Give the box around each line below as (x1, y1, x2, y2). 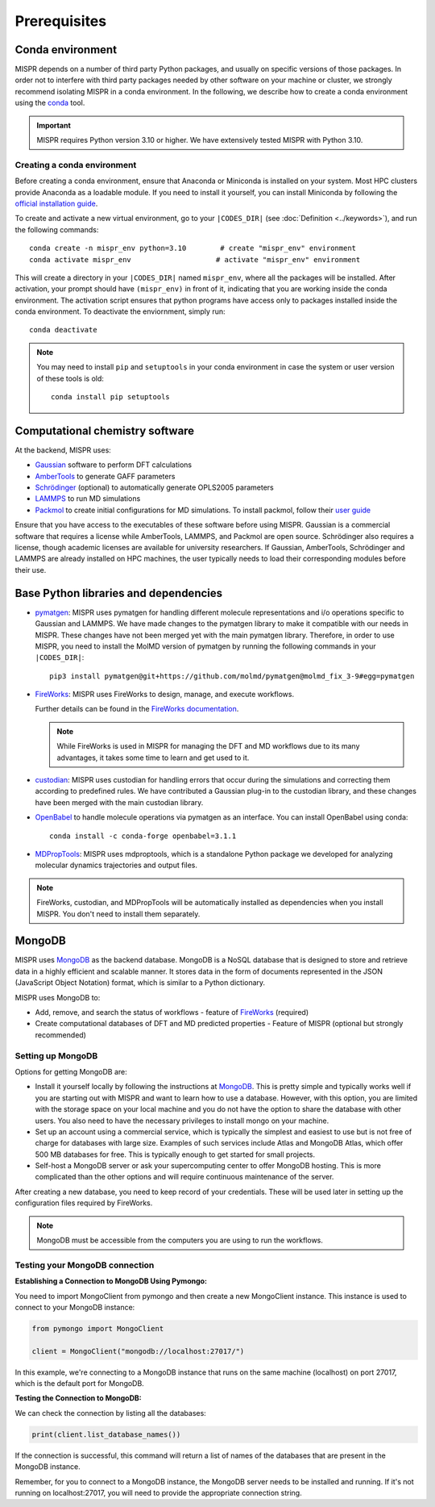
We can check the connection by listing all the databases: (14, 1408, 207, 1417)
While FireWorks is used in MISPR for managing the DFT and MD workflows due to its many (56, 741, 360, 751)
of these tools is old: (36, 374, 105, 383)
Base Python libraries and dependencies (14, 586, 223, 600)
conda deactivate (29, 325, 97, 335)
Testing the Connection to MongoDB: (14, 1393, 142, 1403)
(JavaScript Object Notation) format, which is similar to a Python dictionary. (14, 978, 266, 987)
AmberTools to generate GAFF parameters (35, 471, 176, 481)
